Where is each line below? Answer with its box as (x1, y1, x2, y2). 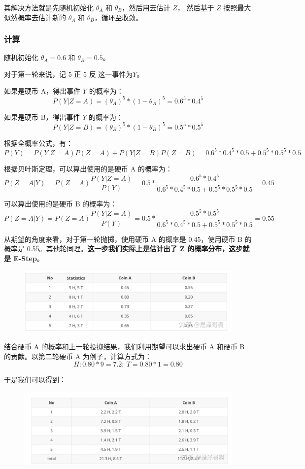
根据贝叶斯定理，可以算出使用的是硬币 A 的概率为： (4, 163, 172, 173)
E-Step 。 (13, 253, 44, 264)
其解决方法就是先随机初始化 (4, 2, 94, 12)
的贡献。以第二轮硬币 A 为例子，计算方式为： (4, 351, 152, 361)
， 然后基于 (177, 2, 214, 12)
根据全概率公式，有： (4, 137, 73, 148)
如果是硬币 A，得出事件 (4, 85, 81, 96)
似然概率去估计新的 (4, 12, 66, 22)
